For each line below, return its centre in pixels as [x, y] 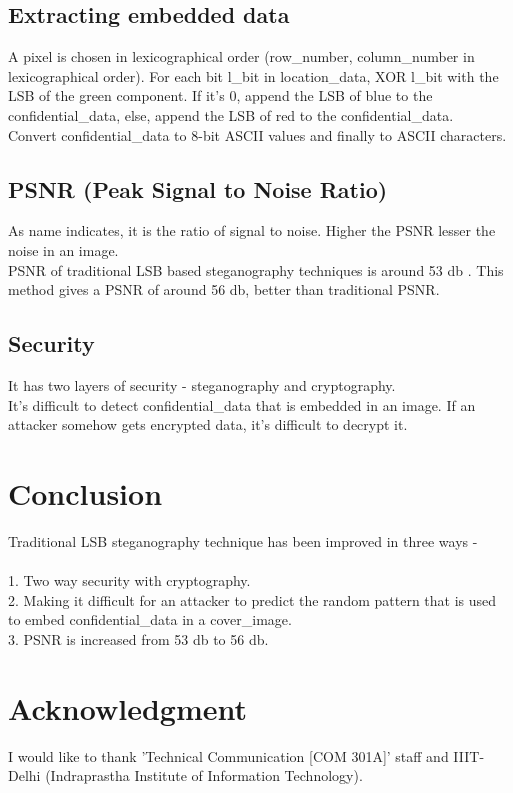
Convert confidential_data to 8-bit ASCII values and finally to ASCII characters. [257, 134]
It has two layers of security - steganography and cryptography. [202, 384]
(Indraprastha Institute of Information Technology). [204, 775]
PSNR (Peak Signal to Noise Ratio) [198, 188]
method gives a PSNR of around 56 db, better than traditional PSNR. [224, 289]
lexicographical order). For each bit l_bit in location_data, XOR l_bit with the [253, 75]
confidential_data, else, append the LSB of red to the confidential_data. [231, 114]
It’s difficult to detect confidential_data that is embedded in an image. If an [242, 404]
